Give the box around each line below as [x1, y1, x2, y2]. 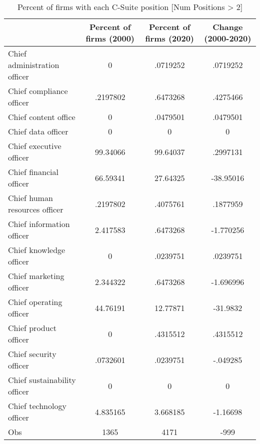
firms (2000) [85, 32, 135, 44]
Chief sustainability [8, 374, 76, 385]
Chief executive [8, 140, 61, 151]
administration [8, 59, 59, 70]
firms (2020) [145, 32, 194, 44]
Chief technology [8, 400, 66, 411]
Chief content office [8, 111, 75, 122]
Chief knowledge [8, 244, 65, 255]
